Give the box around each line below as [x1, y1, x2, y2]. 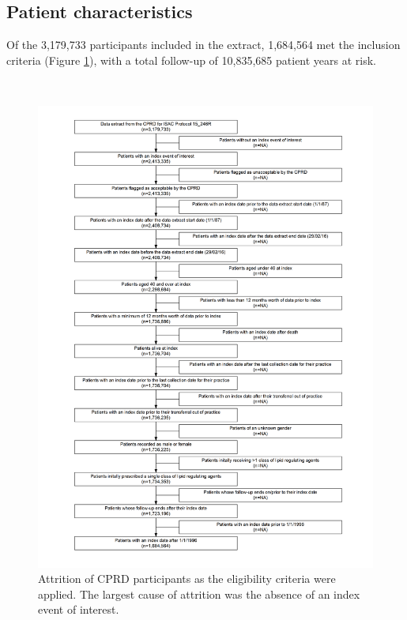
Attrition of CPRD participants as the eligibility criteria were [38, 570, 336, 587]
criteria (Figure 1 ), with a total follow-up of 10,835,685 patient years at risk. [6, 51, 377, 68]
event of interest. [38, 601, 119, 618]
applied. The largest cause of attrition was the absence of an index [38, 585, 360, 602]
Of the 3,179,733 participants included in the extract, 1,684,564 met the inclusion [6, 36, 401, 53]
